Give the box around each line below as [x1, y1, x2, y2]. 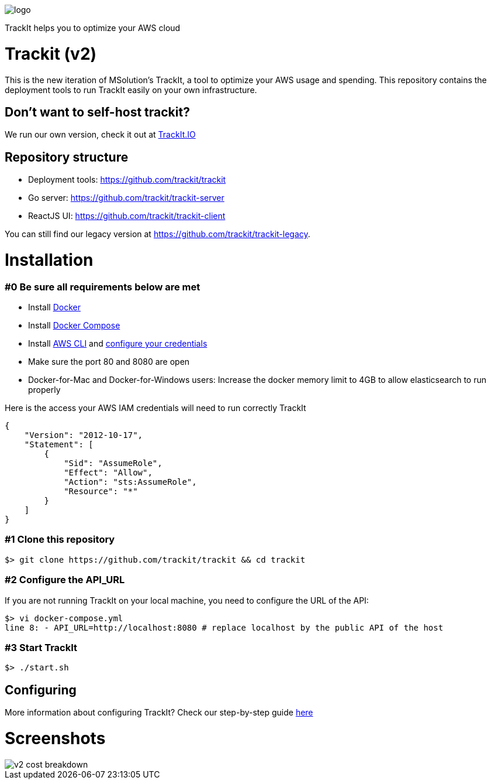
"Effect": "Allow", [64, 468, 153, 478]
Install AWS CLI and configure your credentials [28, 338, 208, 349]
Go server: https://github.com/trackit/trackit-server [28, 193, 224, 203]
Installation [5, 249, 94, 270]
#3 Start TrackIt [5, 641, 78, 653]
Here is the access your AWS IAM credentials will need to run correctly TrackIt [5, 403, 306, 413]
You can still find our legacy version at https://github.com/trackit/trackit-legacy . [5, 229, 310, 239]
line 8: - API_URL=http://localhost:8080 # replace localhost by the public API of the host [5, 622, 444, 632]
